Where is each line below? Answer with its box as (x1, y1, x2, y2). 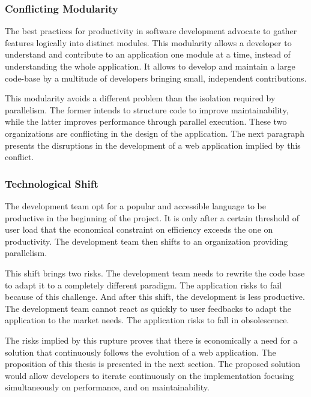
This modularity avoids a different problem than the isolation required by (5, 92, 276, 104)
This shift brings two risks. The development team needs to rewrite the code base (5, 266, 305, 279)
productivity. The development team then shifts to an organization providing (5, 234, 288, 247)
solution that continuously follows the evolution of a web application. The (5, 345, 276, 358)
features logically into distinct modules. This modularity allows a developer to (5, 36, 292, 49)
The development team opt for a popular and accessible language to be (5, 199, 266, 212)
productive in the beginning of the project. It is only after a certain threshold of (5, 211, 300, 224)
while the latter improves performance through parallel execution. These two (5, 115, 287, 128)
